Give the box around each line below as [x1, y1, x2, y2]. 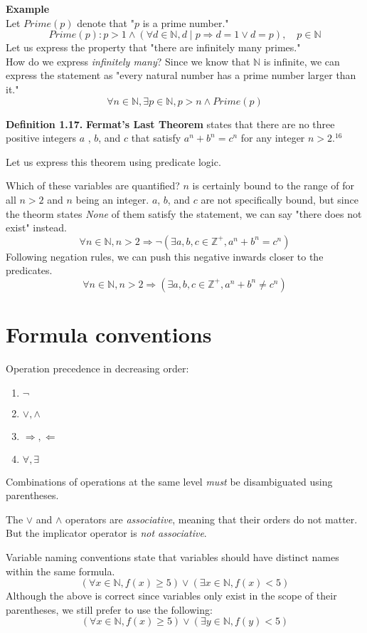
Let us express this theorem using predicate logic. [6, 154, 221, 169]
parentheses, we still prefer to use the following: [6, 602, 213, 617]
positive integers [6, 130, 76, 145]
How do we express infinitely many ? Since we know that [6, 53, 250, 68]
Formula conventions [6, 320, 212, 349]
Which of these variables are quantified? [6, 178, 180, 193]
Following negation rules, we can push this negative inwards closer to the [6, 249, 324, 263]
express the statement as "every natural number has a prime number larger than [6, 68, 356, 83]
